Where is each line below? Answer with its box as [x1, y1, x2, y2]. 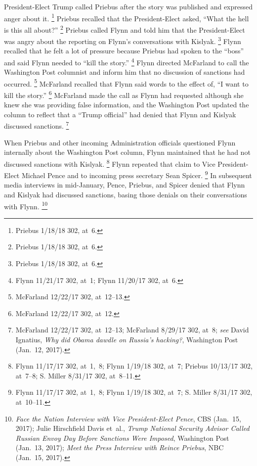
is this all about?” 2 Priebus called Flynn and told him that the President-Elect [4, 23, 245, 35]
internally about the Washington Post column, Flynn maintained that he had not [4, 147, 251, 157]
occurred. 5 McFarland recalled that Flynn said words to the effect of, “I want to [4, 77, 249, 89]
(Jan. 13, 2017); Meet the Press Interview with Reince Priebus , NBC [15, 442, 224, 453]
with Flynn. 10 [4, 199, 48, 211]
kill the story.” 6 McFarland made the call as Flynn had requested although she [4, 89, 244, 100]
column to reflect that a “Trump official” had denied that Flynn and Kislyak [4, 109, 236, 119]
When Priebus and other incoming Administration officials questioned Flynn [4, 137, 236, 147]
